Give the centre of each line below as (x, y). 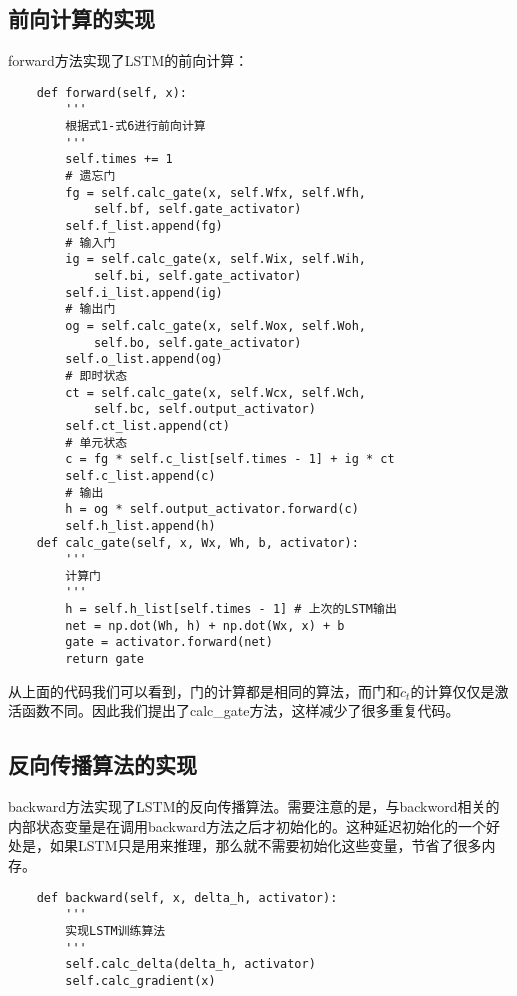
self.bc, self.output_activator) (204, 409)
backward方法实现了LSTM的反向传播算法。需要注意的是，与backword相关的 (254, 806)
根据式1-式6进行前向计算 (135, 126)
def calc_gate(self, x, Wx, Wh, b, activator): (197, 542)
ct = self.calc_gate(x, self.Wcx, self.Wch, (215, 392)
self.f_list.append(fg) (144, 226)
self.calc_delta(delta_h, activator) (190, 964)
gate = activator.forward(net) (169, 642)
